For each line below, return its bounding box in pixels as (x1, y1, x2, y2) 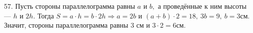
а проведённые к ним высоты (157, 1, 247, 11)
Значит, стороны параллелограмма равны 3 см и (4, 20, 150, 30)
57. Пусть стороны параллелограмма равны (4, 1, 135, 11)
